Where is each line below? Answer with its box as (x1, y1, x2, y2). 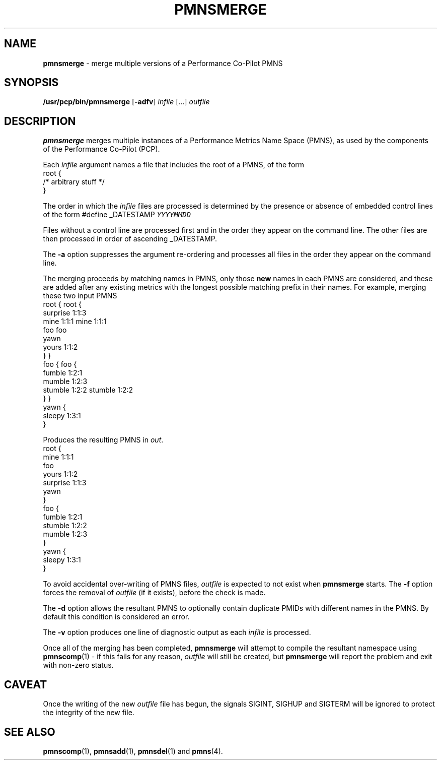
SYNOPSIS (4, 76, 59, 89)
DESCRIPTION (4, 114, 76, 128)
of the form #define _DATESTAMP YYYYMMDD (43, 210, 191, 219)
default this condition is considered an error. (43, 612, 190, 621)
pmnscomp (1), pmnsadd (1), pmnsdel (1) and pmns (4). (43, 746, 223, 755)
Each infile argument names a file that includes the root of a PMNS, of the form (43, 160, 305, 169)
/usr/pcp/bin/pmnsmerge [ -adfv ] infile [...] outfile (43, 97, 210, 106)
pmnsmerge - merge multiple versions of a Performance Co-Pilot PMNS (43, 58, 283, 68)
